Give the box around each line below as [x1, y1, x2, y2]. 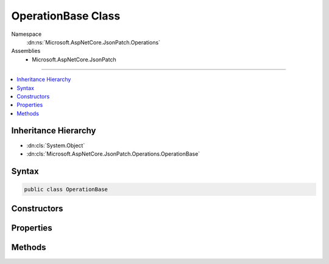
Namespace [11, 30, 42, 38]
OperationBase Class [11, 9, 121, 23]
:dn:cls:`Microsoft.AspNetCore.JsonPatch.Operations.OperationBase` [26, 150, 200, 158]
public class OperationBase [24, 186, 108, 193]
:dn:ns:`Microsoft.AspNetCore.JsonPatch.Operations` [26, 38, 161, 46]
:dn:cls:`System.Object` [26, 142, 85, 149]
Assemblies [11, 47, 41, 55]
